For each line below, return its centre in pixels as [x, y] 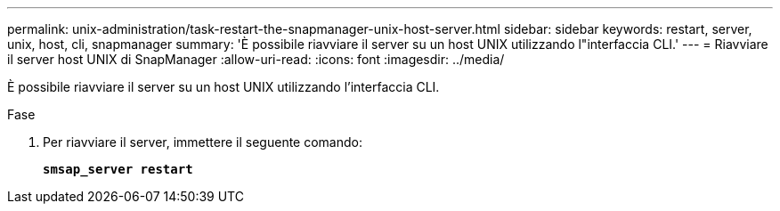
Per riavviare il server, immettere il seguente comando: [203, 142]
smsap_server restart [118, 169]
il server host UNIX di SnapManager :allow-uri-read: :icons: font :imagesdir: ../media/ [256, 59]
